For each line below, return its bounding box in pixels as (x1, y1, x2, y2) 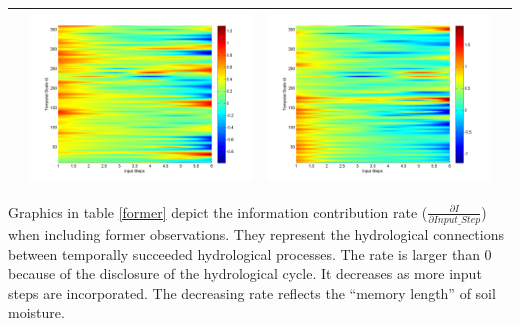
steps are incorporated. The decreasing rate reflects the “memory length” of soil (8, 282, 496, 303)
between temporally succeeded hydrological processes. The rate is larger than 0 (8, 243, 492, 264)
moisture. (8, 302, 65, 323)
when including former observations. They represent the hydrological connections (8, 223, 505, 244)
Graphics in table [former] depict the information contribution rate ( (8, 201, 428, 222)
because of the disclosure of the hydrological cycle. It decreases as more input (8, 263, 482, 284)
